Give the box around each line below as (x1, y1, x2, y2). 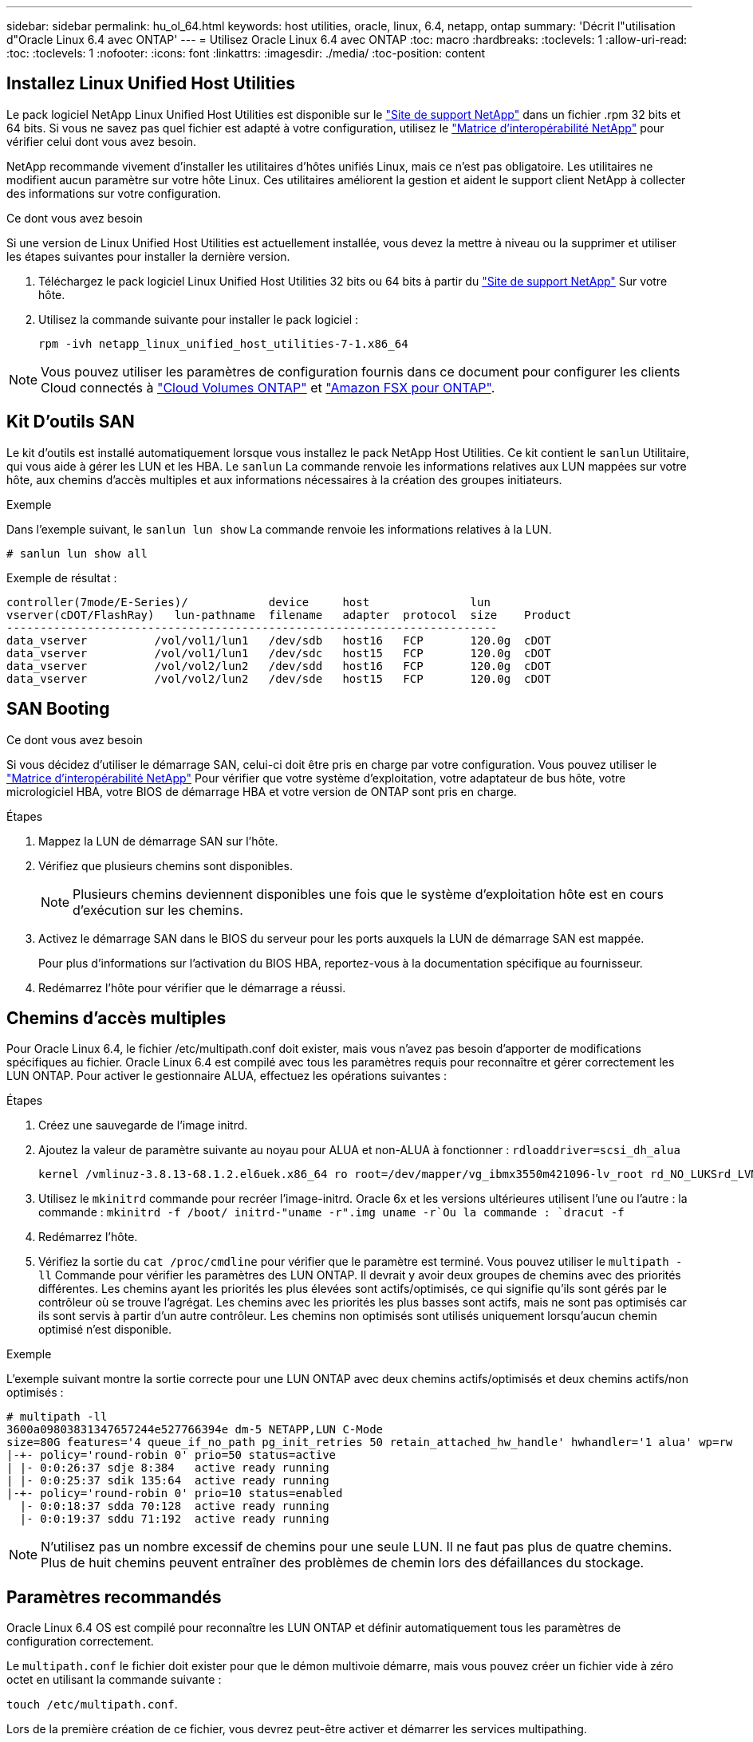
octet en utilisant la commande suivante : (6, 1673, 222, 1687)
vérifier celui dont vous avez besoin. (6, 134, 197, 148)
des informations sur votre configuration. (6, 186, 221, 200)
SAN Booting (6, 699, 110, 719)
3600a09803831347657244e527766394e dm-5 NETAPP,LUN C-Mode (6, 1423, 384, 1437)
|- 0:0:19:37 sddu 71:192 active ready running (19, 1512, 329, 1526)
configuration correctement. (6, 1634, 154, 1649)
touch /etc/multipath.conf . (6, 1697, 178, 1712)
